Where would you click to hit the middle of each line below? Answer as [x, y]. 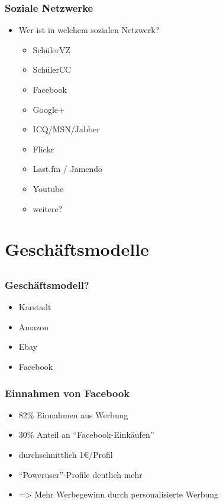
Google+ [49, 109]
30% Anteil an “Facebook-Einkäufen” [86, 435]
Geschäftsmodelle [77, 249]
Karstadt [35, 307]
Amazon [33, 326]
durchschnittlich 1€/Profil [66, 454]
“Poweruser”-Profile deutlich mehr [80, 474]
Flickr [43, 149]
